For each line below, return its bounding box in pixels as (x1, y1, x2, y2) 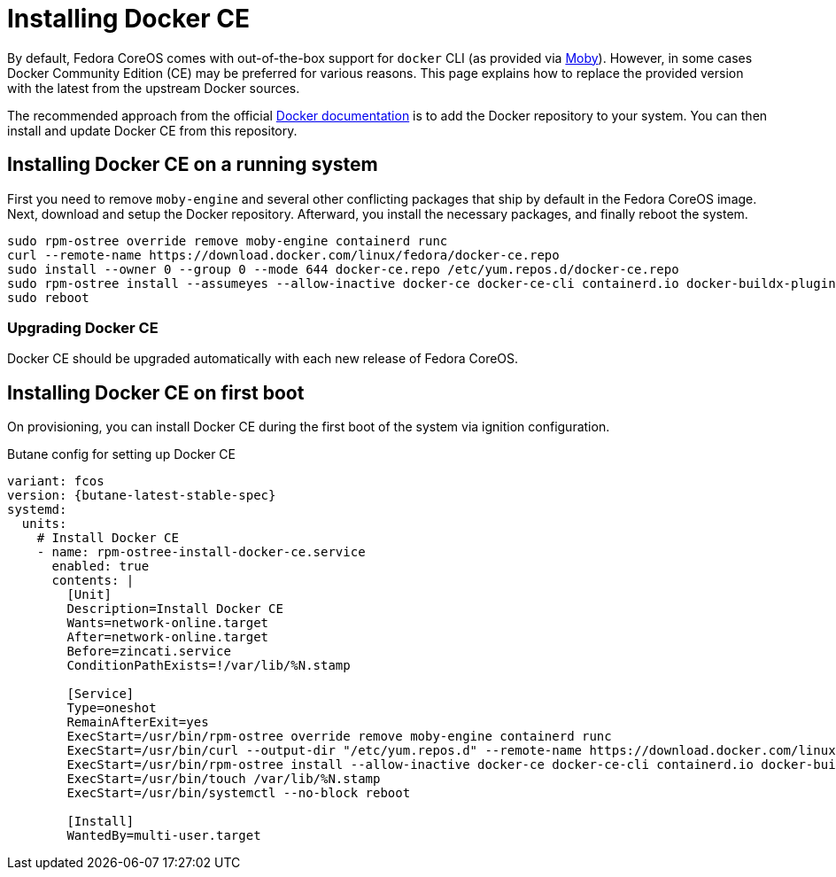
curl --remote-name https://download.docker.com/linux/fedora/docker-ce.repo (7, 247, 560, 262)
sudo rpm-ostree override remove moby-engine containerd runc (7, 233, 448, 248)
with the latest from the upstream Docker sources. (7, 80, 300, 96)
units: (21, 516, 67, 532)
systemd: (7, 502, 67, 517)
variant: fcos (7, 474, 104, 489)
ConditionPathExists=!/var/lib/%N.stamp (66, 658, 351, 673)
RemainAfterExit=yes (66, 715, 209, 730)
